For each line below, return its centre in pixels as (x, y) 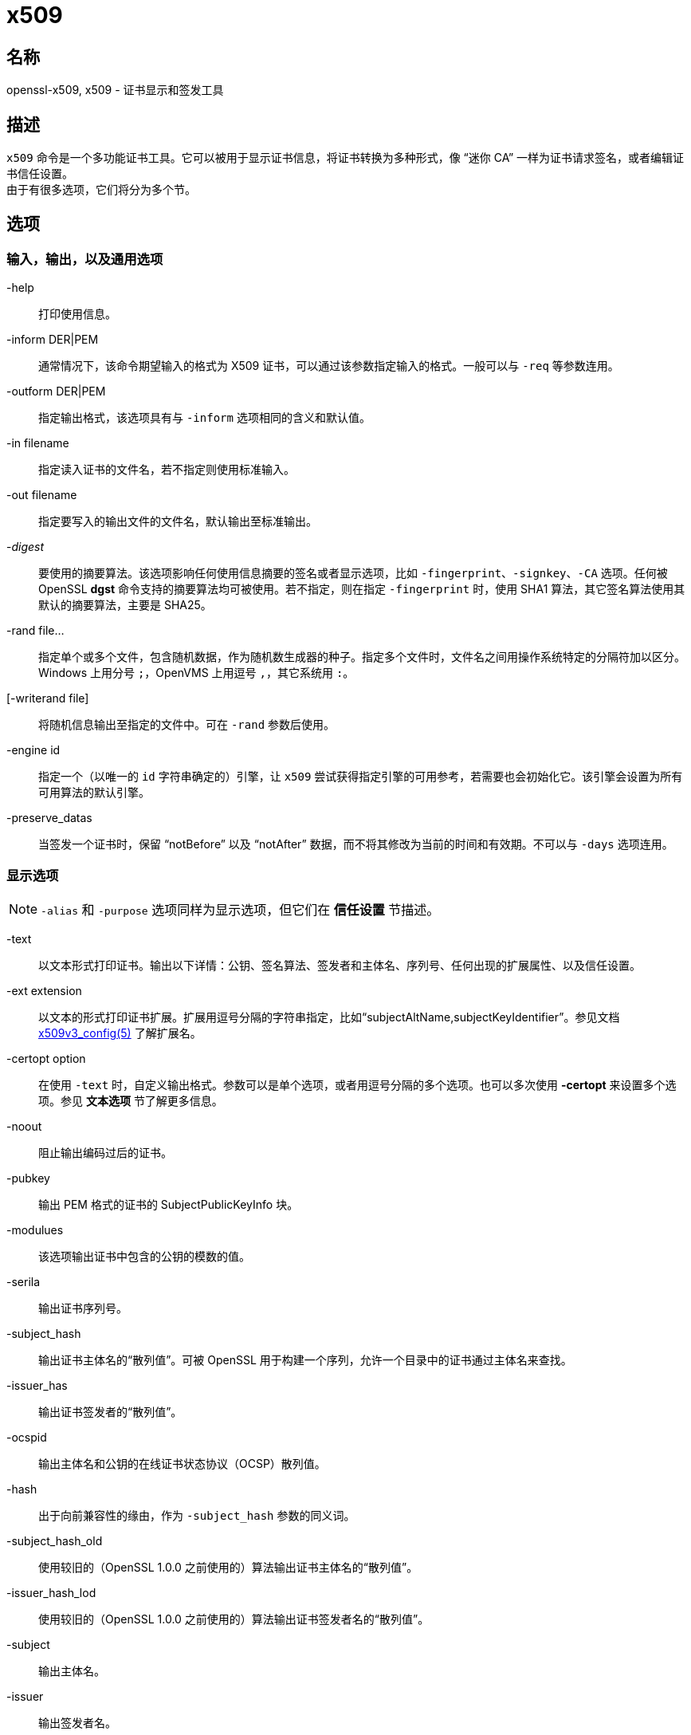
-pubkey (28, 1178)
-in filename (38, 443)
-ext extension (44, 990)
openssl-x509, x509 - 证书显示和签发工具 (115, 90)
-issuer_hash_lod (51, 1592)
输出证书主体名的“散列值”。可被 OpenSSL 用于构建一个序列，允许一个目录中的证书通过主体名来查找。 (305, 1359)
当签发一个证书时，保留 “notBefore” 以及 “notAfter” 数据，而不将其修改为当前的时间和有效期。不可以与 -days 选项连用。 (356, 844)
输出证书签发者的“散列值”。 (110, 1411)
